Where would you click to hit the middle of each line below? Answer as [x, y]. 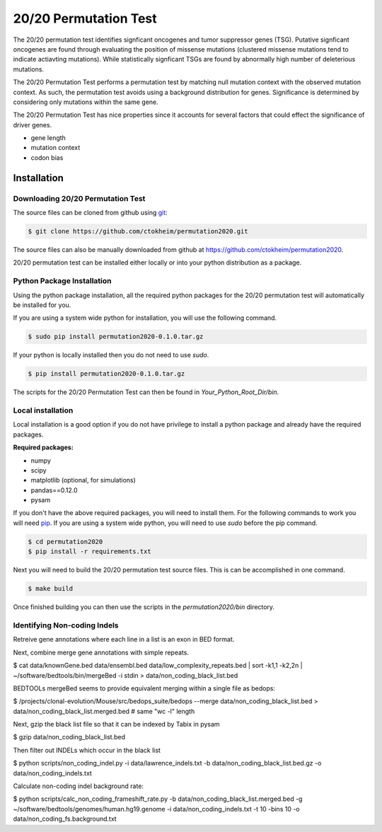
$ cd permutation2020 [65, 542]
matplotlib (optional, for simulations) [83, 480]
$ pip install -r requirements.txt [89, 551]
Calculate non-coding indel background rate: [79, 786]
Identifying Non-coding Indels [66, 625]
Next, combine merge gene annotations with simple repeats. [101, 652]
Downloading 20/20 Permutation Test [79, 198]
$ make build [51, 589]
